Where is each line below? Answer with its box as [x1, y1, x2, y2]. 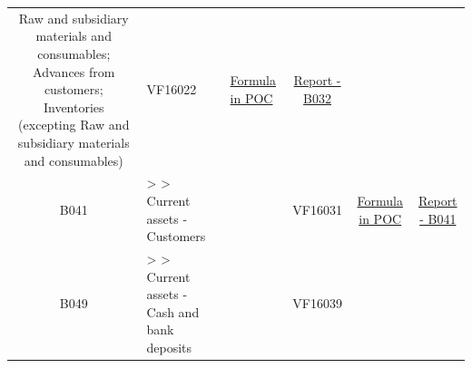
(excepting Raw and [18, 115, 130, 134]
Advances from [33, 62, 115, 81]
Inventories [43, 97, 104, 116]
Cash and [146, 302, 200, 321]
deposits [146, 337, 192, 356]
